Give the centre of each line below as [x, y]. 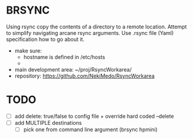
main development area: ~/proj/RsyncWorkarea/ [73, 69]
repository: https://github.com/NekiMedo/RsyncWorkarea [85, 76]
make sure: [28, 50]
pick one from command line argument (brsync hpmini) [91, 130]
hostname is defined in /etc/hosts [64, 57]
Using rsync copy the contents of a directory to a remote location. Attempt [97, 27]
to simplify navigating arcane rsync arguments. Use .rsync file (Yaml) [90, 33]
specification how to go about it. [45, 39]
